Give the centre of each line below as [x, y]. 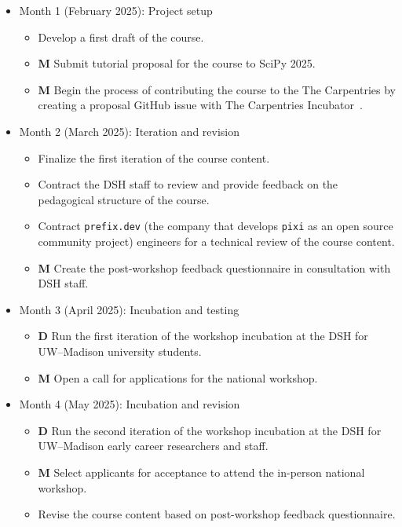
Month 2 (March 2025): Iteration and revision [130, 131]
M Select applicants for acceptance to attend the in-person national [201, 472]
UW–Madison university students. [120, 351]
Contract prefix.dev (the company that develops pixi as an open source [216, 226]
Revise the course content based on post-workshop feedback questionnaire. [217, 514]
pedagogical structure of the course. [124, 199]
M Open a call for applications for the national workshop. [178, 377]
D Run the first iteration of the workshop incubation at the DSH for [203, 336]
